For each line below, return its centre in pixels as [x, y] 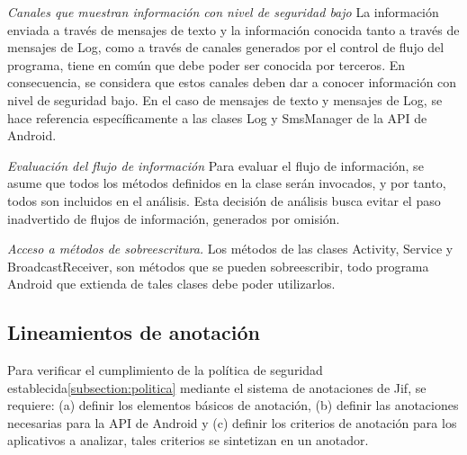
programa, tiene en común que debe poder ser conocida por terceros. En [207, 64]
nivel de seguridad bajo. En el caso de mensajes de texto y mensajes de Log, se [225, 99]
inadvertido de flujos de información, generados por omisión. [174, 218]
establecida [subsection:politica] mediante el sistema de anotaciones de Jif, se [217, 387]
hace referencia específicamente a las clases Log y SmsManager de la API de [217, 117]
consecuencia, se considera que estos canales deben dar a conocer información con [232, 82]
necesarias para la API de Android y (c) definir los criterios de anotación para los [232, 422]
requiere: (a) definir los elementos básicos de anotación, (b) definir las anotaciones [233, 405]
